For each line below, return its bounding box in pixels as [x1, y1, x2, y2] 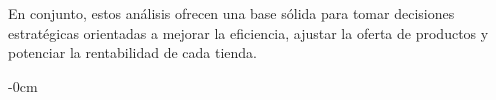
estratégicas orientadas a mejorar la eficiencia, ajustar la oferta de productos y [8, 22, 489, 43]
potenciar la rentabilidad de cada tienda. [8, 42, 258, 63]
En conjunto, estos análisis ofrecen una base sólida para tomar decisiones [8, 3, 455, 23]
